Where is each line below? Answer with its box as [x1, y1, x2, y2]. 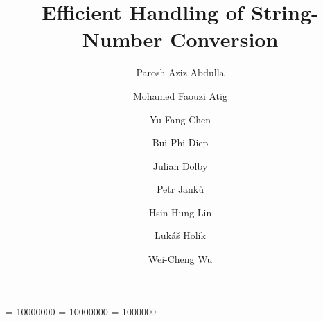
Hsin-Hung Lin [148, 205, 212, 219]
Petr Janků [156, 182, 204, 196]
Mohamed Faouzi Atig [133, 88, 227, 103]
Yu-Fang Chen [149, 112, 211, 126]
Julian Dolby [152, 158, 208, 173]
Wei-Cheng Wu [148, 252, 213, 266]
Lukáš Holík [155, 228, 206, 243]
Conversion [170, 25, 279, 53]
